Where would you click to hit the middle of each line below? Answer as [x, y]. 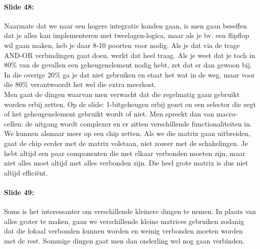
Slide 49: [19, 192]
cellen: [14, 123]
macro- [227, 114]
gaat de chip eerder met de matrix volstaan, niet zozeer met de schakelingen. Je [126, 143]
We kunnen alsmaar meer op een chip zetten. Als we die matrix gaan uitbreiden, [127, 133]
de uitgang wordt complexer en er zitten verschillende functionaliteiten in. [138, 123]
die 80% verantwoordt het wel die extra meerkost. [80, 84]
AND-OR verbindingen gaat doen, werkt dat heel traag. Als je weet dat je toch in [130, 55]
